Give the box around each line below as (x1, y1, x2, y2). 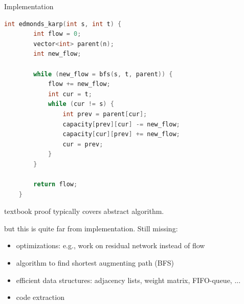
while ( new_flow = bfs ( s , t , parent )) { (33, 70, 173, 78)
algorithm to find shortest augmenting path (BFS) (16, 257, 174, 268)
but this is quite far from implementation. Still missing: (4, 223, 178, 233)
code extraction (16, 292, 64, 302)
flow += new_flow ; (48, 80, 110, 88)
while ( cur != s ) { (48, 100, 114, 108)
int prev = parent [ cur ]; (62, 110, 147, 118)
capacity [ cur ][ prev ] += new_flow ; (62, 131, 180, 138)
